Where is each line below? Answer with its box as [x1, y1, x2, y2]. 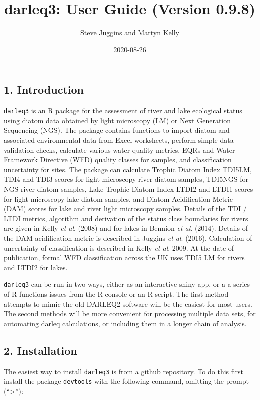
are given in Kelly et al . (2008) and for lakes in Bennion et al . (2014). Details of [4, 223, 248, 233]
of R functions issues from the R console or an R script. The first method [4, 288, 229, 299]
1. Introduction [4, 82, 84, 97]
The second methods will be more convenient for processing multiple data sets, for [4, 308, 256, 319]
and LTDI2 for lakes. [4, 262, 68, 272]
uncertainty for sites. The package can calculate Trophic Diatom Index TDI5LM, [4, 164, 252, 174]
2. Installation [4, 342, 77, 358]
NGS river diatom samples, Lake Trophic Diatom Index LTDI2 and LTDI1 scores [4, 183, 253, 194]
